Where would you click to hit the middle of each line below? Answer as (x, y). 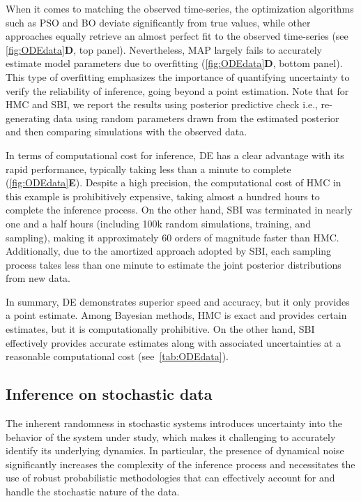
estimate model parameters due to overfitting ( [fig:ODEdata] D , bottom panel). (174, 63)
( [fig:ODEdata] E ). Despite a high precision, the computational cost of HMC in (174, 182)
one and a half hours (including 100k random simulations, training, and (158, 223)
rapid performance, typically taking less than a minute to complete (148, 169)
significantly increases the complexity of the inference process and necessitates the (180, 464)
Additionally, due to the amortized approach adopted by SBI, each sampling (169, 251)
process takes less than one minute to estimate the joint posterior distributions (174, 264)
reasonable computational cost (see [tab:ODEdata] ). (117, 356)
